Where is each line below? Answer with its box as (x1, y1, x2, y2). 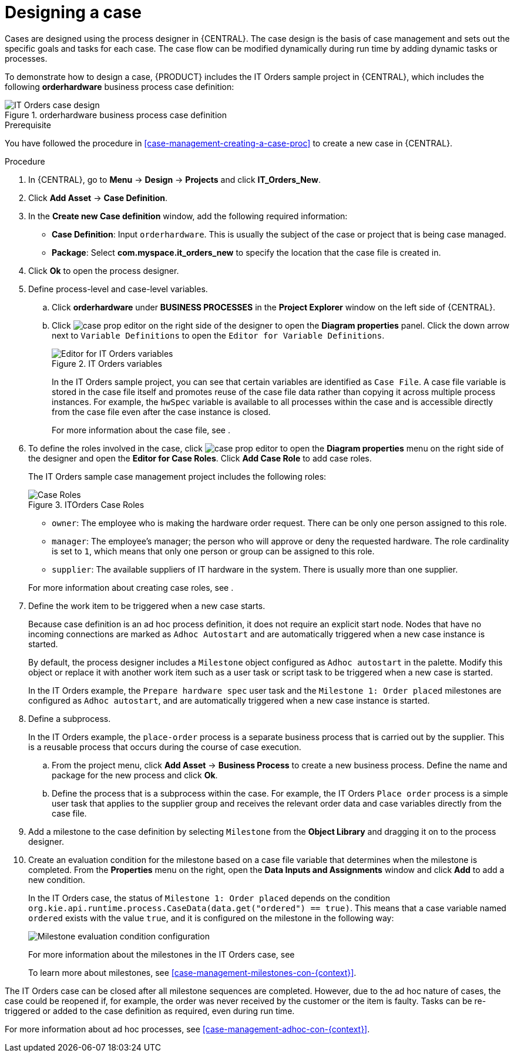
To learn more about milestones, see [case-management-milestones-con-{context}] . (28, 967, 357, 978)
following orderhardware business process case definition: (5, 81, 234, 92)
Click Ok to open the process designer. (28, 265, 179, 276)
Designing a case (5, 2, 142, 22)
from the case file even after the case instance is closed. (52, 406, 271, 417)
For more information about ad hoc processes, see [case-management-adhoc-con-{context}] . (5, 1023, 370, 1034)
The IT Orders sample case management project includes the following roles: (28, 471, 327, 481)
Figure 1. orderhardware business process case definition (5, 109, 227, 120)
